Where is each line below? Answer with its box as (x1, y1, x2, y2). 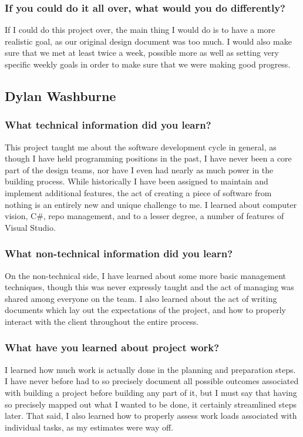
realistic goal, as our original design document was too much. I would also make (5, 35, 292, 47)
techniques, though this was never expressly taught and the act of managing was (5, 281, 294, 293)
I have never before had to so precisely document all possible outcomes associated (5, 375, 299, 387)
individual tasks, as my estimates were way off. (5, 421, 173, 433)
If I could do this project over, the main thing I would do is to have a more (5, 23, 275, 36)
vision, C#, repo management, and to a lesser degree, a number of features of (5, 210, 284, 222)
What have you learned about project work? (5, 340, 220, 355)
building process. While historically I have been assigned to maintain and (5, 175, 268, 187)
